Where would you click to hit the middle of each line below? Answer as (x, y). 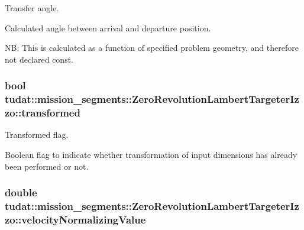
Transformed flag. (37, 135)
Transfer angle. (32, 8)
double (21, 192)
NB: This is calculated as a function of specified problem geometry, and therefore (152, 48)
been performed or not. (47, 166)
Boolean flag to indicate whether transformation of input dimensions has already (151, 155)
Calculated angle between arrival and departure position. (108, 27)
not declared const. (39, 59)
